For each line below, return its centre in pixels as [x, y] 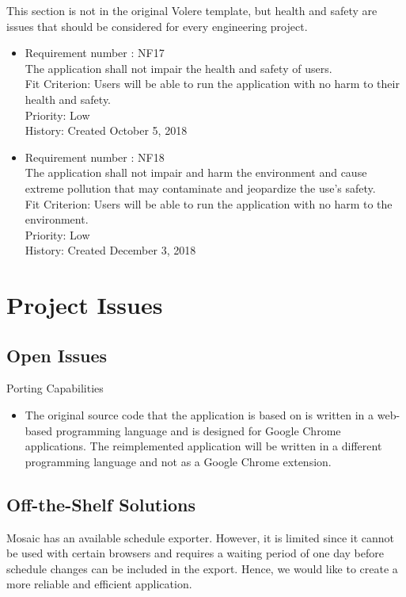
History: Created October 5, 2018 [106, 130]
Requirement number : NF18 [95, 157]
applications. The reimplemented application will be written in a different [203, 446]
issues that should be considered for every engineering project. [157, 26]
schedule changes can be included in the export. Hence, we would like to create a [202, 568]
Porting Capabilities [55, 388]
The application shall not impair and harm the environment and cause [196, 172]
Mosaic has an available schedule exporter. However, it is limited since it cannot [201, 537]
